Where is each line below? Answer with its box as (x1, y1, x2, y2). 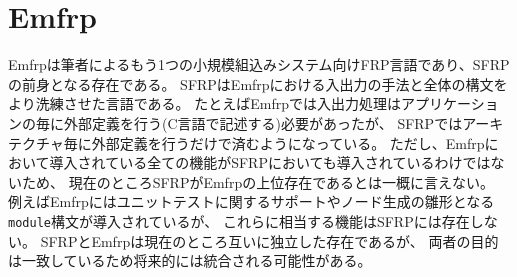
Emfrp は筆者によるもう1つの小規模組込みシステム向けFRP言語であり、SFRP (8, 54, 510, 75)
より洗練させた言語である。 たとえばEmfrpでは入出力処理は (8, 93, 401, 114)
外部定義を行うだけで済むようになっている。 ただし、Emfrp (91, 132, 485, 153)
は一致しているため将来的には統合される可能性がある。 (8, 250, 372, 271)
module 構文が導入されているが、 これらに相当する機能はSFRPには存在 (8, 210, 470, 231)
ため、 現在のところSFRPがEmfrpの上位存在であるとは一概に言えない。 (21, 171, 495, 192)
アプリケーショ (400, 93, 499, 114)
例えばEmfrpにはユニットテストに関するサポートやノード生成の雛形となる (8, 191, 495, 212)
